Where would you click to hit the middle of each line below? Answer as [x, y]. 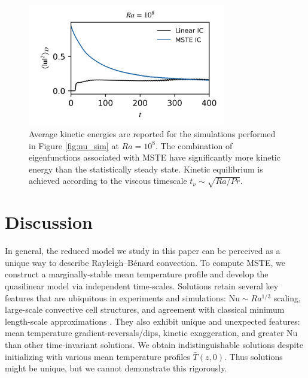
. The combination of [194, 145]
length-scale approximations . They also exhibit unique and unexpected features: [153, 321]
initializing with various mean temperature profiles [97, 356]
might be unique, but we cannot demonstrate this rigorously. [116, 368]
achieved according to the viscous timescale [108, 181]
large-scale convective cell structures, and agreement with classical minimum [145, 309]
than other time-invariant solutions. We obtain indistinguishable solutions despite [154, 345]
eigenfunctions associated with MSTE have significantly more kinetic [155, 157]
